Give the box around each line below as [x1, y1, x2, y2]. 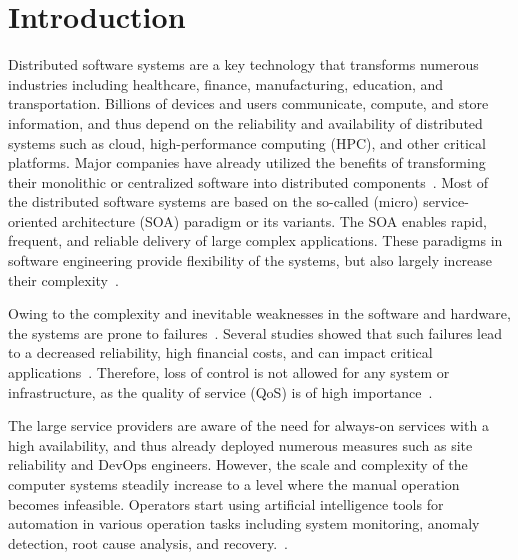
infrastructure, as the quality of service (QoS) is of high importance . [8, 381, 433, 402]
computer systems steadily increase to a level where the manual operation [8, 474, 460, 494]
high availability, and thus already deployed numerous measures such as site [8, 434, 473, 455]
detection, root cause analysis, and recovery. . [8, 532, 288, 553]
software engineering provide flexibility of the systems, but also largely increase [8, 250, 493, 271]
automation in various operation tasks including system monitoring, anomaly [8, 513, 480, 534]
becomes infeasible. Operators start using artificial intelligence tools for [8, 493, 444, 514]
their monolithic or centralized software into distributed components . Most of [8, 171, 489, 192]
